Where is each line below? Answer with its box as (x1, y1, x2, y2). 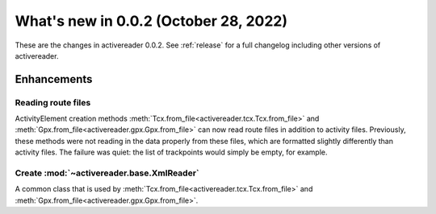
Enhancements (15, 72, 93, 86)
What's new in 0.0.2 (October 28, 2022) (15, 12, 288, 30)
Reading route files (15, 97, 91, 108)
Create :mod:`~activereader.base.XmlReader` (15, 167, 199, 179)
